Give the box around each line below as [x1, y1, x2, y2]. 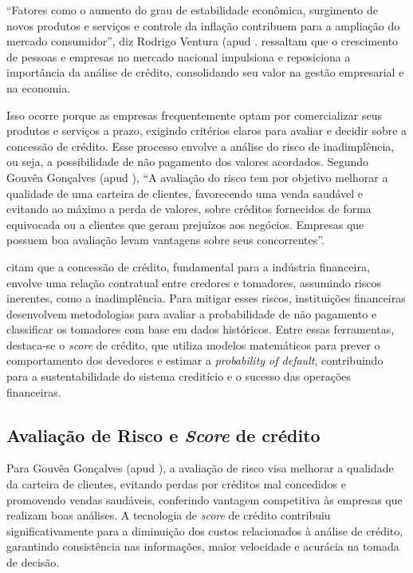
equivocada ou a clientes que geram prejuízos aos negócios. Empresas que [6, 215, 364, 232]
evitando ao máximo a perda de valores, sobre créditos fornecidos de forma [6, 200, 372, 217]
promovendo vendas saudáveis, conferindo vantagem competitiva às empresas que [6, 491, 403, 508]
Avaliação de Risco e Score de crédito [6, 422, 321, 447]
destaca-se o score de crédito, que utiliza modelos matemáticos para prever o [6, 336, 380, 353]
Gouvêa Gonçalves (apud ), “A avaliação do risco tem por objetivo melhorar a [6, 168, 388, 185]
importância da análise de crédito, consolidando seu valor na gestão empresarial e [6, 64, 404, 81]
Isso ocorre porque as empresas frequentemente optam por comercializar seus [6, 106, 382, 123]
